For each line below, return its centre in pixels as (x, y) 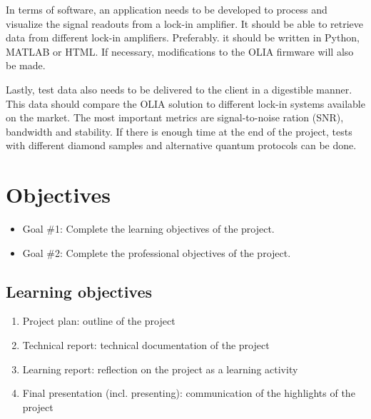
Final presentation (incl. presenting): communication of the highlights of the (189, 393)
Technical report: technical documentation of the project (146, 345)
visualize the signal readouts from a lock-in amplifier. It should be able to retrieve (185, 23)
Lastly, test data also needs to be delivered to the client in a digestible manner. (179, 89)
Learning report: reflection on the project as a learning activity (160, 369)
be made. (26, 65)
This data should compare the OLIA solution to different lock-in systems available (185, 103)
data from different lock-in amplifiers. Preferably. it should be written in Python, (183, 37)
